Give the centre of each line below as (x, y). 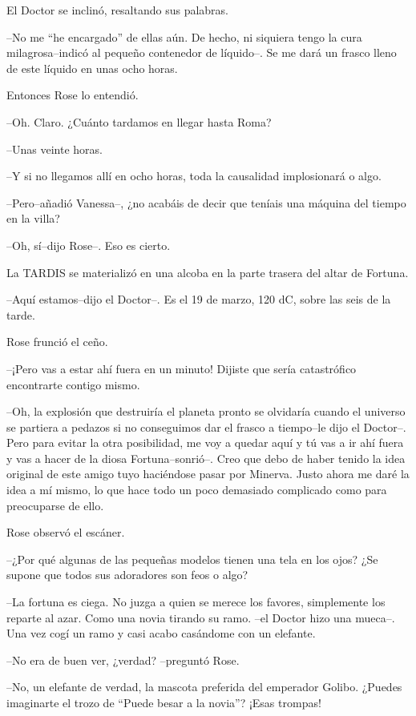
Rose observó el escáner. (66, 532)
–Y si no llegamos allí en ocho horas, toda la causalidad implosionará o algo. (194, 176)
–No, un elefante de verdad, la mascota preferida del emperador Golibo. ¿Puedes (204, 687)
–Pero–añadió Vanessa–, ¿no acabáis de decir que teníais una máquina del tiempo (206, 202)
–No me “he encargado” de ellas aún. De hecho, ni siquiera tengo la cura (184, 36)
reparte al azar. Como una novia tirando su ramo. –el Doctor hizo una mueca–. (201, 617)
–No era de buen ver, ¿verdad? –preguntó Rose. (123, 660)
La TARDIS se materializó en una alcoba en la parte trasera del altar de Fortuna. (208, 272)
